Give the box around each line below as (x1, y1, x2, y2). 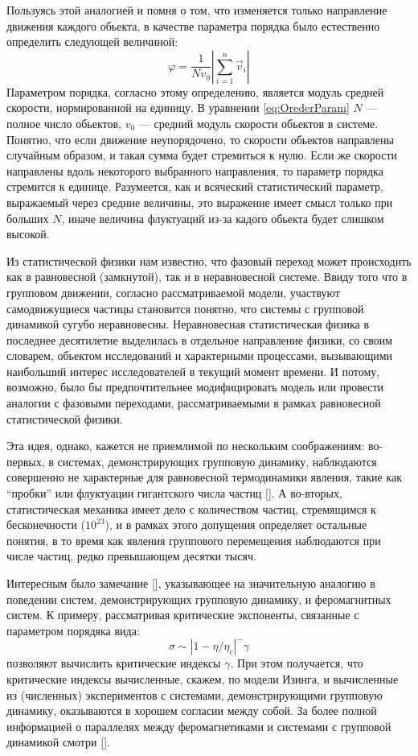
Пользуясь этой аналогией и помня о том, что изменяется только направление (6, 2, 387, 18)
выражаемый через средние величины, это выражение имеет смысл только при (6, 193, 393, 210)
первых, (6, 452, 45, 469)
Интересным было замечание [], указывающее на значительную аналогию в (6, 575, 375, 591)
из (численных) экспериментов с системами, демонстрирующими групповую (6, 686, 383, 703)
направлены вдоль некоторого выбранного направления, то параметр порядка (6, 162, 383, 179)
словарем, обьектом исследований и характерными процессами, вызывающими (6, 347, 393, 364)
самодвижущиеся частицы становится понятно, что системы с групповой (6, 300, 364, 316)
